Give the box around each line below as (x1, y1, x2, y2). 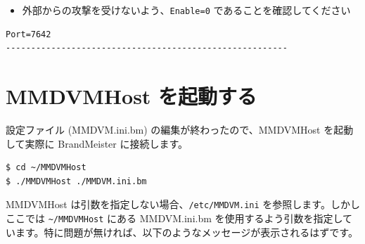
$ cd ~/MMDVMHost (6, 162, 87, 173)
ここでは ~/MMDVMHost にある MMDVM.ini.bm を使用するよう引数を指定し (6, 211, 343, 225)
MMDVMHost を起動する (6, 82, 257, 110)
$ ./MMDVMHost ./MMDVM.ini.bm (6, 176, 147, 186)
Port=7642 (6, 29, 51, 39)
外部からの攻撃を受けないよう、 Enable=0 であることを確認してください (22, 3, 351, 17)
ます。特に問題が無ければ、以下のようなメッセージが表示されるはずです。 (15, 224, 358, 239)
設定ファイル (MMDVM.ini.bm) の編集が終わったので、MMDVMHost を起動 (6, 122, 354, 136)
